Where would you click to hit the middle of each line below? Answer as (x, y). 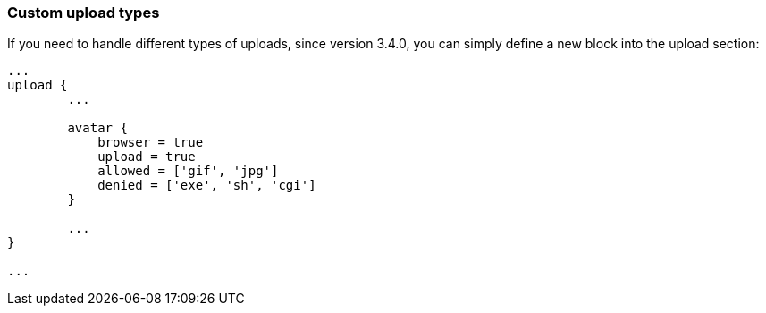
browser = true (151, 143)
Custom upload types (84, 13)
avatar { (97, 128)
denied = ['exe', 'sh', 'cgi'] (207, 186)
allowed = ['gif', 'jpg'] (188, 171)
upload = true (147, 157)
